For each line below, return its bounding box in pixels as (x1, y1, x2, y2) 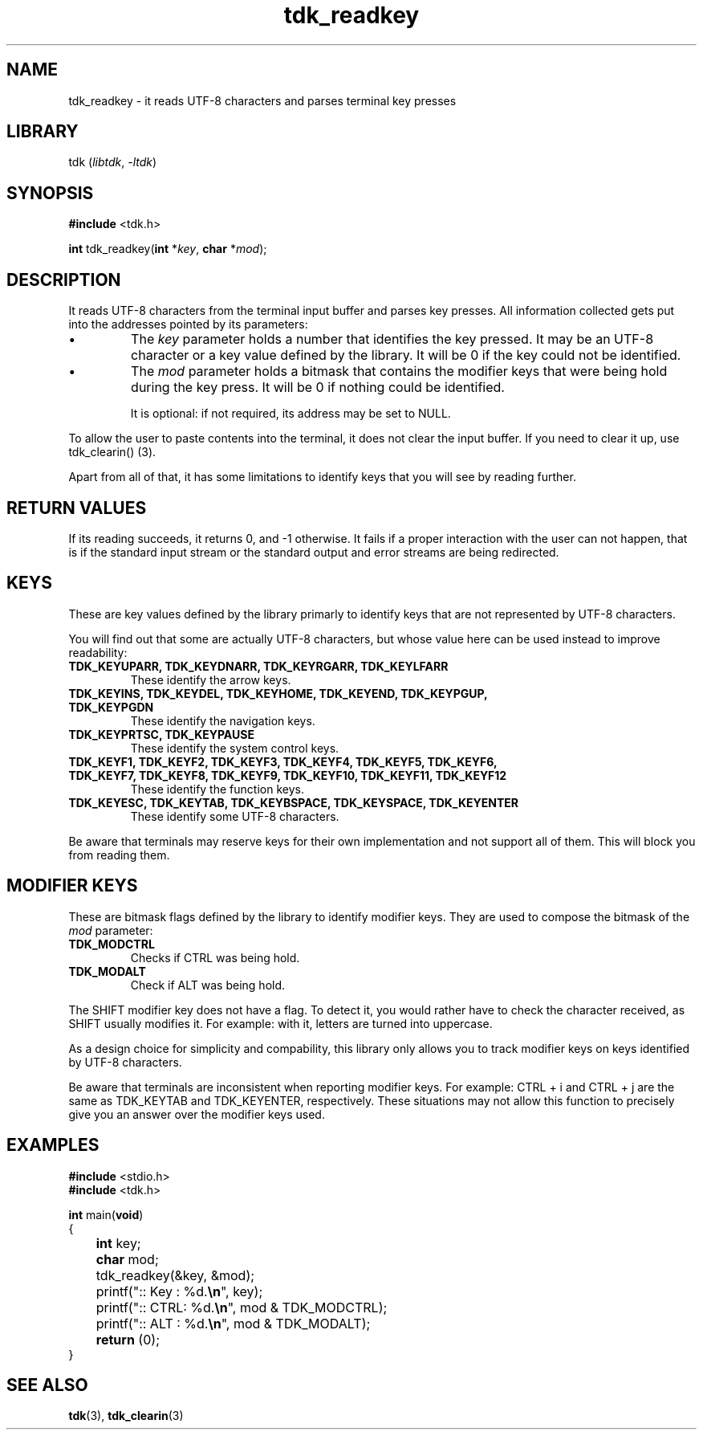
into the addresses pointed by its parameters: (68, 317, 308, 332)
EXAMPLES (6, 1135, 100, 1156)
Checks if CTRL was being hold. (130, 950, 300, 965)
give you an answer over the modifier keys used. (68, 1107, 325, 1121)
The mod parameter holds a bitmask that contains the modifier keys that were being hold (131, 363, 668, 380)
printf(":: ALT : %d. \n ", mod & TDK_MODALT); (95, 1315, 371, 1332)
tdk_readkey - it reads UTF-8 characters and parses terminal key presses (68, 93, 457, 108)
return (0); (95, 1331, 160, 1348)
